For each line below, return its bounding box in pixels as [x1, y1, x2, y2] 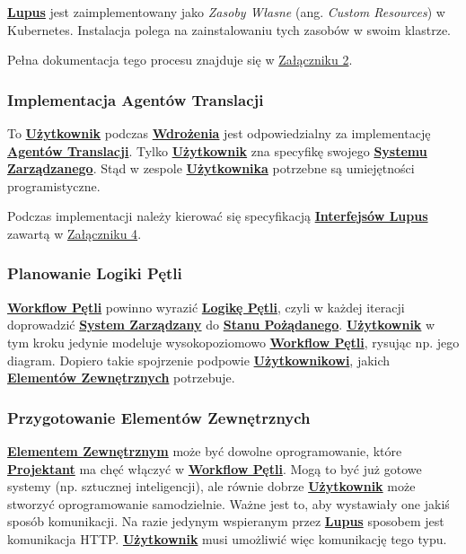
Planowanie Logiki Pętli [7, 262, 182, 285]
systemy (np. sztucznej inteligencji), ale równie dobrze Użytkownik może [7, 477, 416, 496]
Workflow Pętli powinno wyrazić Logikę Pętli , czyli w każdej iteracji [7, 297, 405, 316]
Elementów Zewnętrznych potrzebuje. [7, 368, 235, 387]
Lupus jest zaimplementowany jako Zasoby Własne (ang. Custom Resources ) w [7, 3, 445, 21]
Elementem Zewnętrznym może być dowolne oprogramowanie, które [7, 441, 402, 460]
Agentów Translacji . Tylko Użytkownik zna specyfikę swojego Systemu [7, 141, 427, 160]
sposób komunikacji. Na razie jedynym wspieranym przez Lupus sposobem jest [7, 512, 444, 531]
